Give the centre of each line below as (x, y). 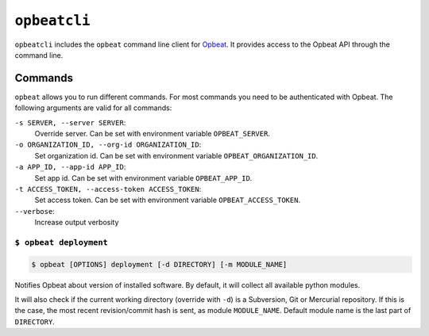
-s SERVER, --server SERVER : (70, 122)
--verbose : (35, 211)
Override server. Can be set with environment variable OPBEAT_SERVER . (152, 134)
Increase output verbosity (77, 223)
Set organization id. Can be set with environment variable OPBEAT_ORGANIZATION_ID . (176, 155)
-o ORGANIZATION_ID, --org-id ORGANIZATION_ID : (108, 145)
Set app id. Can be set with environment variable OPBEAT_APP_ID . (143, 178)
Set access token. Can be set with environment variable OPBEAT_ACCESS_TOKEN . (168, 200)
